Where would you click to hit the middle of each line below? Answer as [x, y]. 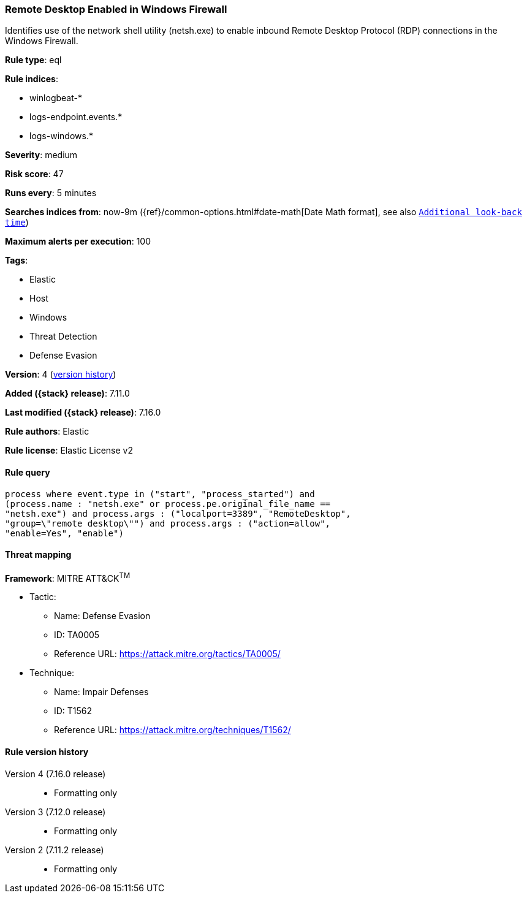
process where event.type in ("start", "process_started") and [160, 494]
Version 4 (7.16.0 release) [55, 774]
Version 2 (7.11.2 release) [55, 850]
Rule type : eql [33, 60]
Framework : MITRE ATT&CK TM [68, 577]
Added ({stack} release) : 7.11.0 [67, 394]
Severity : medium [41, 155]
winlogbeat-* [56, 98]
